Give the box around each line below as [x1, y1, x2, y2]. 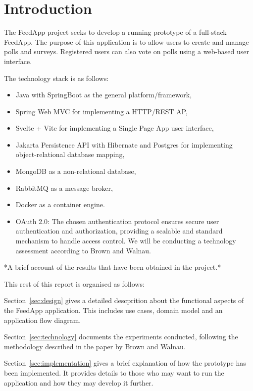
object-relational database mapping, [15, 149, 125, 159]
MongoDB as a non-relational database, [15, 166, 136, 176]
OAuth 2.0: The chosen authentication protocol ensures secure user [15, 216, 219, 226]
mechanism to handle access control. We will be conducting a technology [15, 235, 236, 246]
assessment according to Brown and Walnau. [15, 245, 151, 255]
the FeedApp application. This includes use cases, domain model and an [4, 305, 223, 315]
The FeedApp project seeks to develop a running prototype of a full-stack [4, 27, 227, 37]
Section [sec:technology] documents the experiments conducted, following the [4, 331, 238, 342]
